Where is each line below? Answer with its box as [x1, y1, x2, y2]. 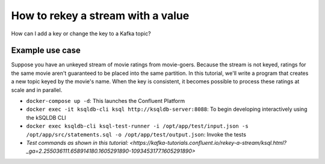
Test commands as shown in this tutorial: [26, 139, 129, 146]
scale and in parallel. [11, 86, 63, 93]
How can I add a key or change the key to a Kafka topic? [11, 30, 151, 37]
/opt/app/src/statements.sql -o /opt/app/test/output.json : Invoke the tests [26, 130, 247, 138]
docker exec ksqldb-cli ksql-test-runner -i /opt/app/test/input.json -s [26, 123, 249, 130]
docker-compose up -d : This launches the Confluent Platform [26, 98, 185, 105]
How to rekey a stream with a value [11, 9, 190, 22]
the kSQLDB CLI [26, 114, 66, 121]
